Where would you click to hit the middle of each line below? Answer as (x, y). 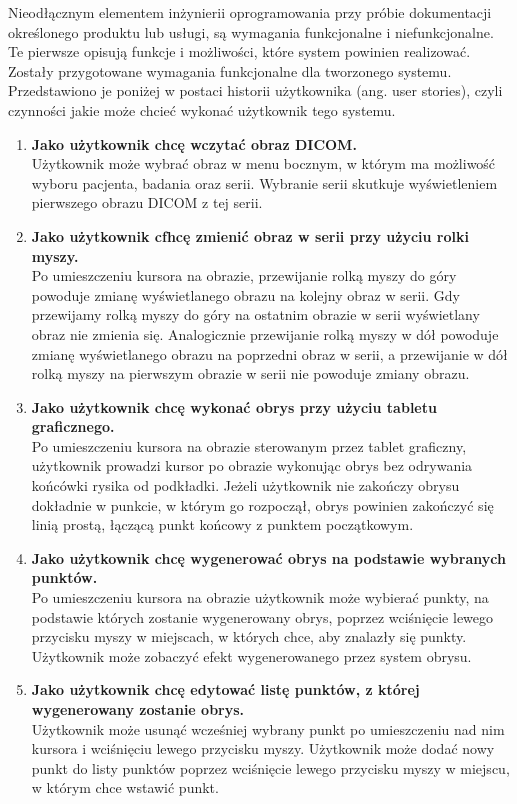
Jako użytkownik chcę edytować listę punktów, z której (225, 689)
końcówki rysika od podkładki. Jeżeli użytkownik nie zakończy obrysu (245, 485)
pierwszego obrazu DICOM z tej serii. (147, 202)
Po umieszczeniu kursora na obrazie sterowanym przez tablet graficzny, (249, 445)
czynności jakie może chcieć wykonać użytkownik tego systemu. (202, 109)
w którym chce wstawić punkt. (125, 787)
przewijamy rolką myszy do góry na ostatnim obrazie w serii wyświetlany (255, 314)
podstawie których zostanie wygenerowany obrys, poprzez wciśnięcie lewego (262, 616)
